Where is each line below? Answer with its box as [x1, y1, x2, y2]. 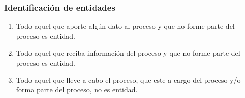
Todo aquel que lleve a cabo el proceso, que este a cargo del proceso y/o [16, 74, 241, 85]
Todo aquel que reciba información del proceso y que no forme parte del [16, 47, 240, 58]
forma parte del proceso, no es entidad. [16, 84, 138, 95]
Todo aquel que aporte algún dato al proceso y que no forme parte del [16, 21, 235, 31]
